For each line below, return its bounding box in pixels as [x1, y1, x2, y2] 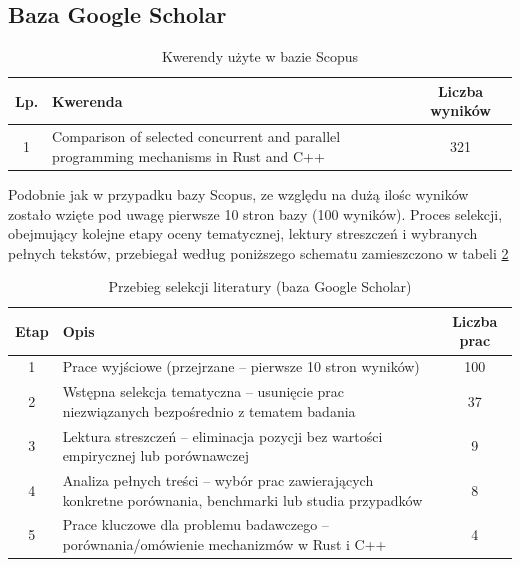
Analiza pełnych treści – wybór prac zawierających [62, 470, 374, 491]
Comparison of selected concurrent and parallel [52, 126, 341, 147]
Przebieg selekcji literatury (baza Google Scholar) [108, 276, 412, 297]
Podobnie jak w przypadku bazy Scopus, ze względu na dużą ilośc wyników [8, 183, 469, 204]
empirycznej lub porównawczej [62, 445, 249, 466]
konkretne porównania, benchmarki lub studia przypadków [62, 489, 423, 510]
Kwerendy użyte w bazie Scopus [161, 46, 359, 67]
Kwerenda [52, 90, 123, 111]
